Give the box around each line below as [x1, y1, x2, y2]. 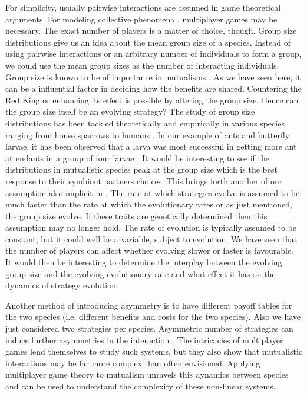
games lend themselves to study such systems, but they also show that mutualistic [5, 345, 302, 358]
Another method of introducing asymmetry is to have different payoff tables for [5, 298, 292, 311]
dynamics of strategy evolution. [5, 279, 118, 291]
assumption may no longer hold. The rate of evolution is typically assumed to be [5, 221, 296, 233]
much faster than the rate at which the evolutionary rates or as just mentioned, [5, 198, 292, 210]
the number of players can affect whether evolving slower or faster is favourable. [5, 244, 293, 257]
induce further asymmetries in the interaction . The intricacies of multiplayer [5, 333, 283, 346]
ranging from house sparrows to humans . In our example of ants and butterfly [5, 128, 290, 141]
